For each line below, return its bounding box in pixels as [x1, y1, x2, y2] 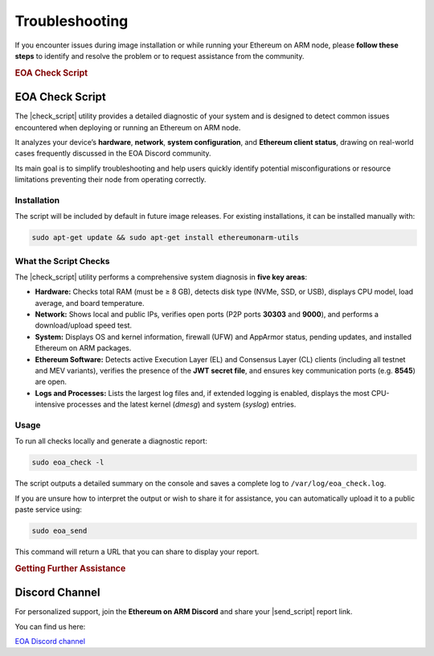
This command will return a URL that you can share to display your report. [14, 547, 260, 557]
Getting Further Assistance [14, 563, 126, 574]
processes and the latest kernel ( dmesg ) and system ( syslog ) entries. [67, 399, 297, 410]
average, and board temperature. [35, 298, 145, 307]
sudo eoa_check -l [31, 458, 104, 467]
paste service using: [14, 505, 82, 514]
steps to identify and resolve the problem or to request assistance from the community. [14, 51, 305, 60]
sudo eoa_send [31, 526, 88, 535]
